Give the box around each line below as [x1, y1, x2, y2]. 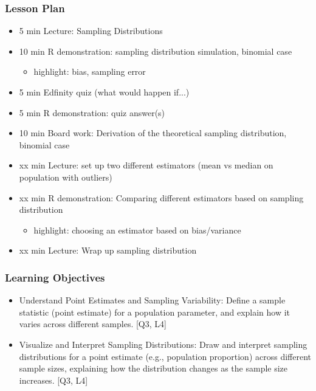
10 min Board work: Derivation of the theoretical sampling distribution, [19, 126, 287, 139]
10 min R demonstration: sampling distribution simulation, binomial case [19, 44, 292, 57]
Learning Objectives [5, 269, 105, 285]
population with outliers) [19, 170, 112, 183]
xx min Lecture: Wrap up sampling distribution [19, 244, 197, 257]
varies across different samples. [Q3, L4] [19, 317, 167, 330]
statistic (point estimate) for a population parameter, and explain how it [19, 305, 290, 318]
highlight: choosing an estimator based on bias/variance [33, 223, 241, 236]
